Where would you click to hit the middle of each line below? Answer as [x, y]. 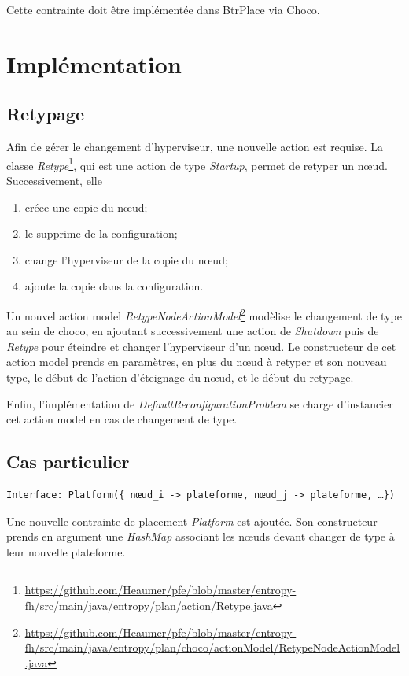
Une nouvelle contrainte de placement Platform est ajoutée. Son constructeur [192, 521]
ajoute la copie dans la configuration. [114, 286]
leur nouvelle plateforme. [66, 551]
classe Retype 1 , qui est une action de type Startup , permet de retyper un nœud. [197, 164]
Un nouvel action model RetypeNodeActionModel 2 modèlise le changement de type [204, 314]
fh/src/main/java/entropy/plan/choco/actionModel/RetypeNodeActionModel [212, 647]
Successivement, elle [54, 181]
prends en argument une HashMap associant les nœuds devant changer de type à [201, 536]
